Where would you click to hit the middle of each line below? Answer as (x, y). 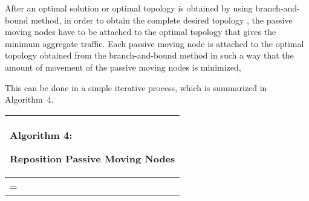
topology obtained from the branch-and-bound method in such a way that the (149, 55)
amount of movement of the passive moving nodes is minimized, (123, 67)
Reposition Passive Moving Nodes (93, 158)
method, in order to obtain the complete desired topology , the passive (162, 20)
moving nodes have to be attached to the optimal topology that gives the (141, 32)
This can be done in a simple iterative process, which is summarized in (136, 87)
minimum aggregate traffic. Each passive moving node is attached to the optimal (154, 43)
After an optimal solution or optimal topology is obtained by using (129, 8)
